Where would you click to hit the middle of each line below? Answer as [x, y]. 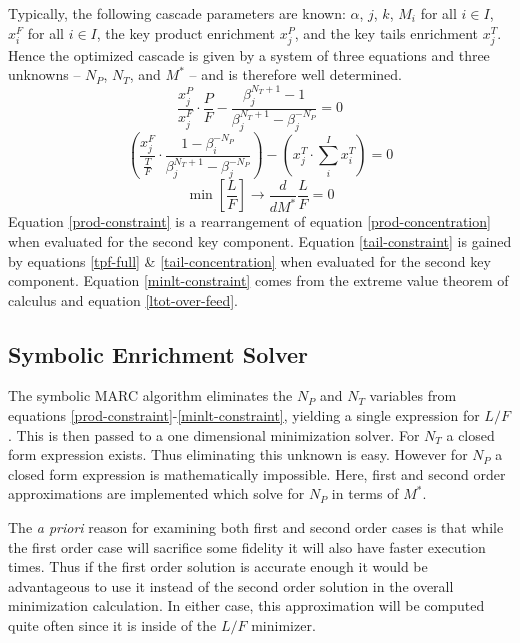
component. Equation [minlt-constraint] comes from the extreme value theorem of [258, 280]
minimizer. [283, 625]
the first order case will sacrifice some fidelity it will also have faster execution [247, 546]
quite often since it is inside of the [112, 625]
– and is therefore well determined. [296, 74]
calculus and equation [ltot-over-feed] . [123, 299]
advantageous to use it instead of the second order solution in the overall [231, 585]
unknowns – [44, 74]
